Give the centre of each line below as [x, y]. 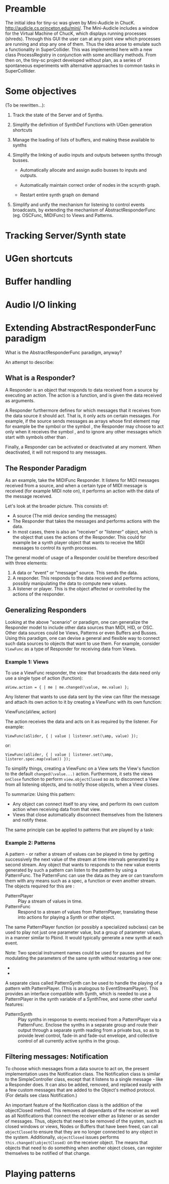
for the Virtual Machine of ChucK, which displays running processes [76, 33]
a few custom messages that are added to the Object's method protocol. [80, 1090]
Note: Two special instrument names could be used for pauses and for [78, 952]
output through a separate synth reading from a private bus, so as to [89, 1030]
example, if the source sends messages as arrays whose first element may [82, 421]
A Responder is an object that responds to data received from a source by [82, 390]
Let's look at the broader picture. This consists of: [57, 506]
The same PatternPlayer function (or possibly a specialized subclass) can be [84, 927]
